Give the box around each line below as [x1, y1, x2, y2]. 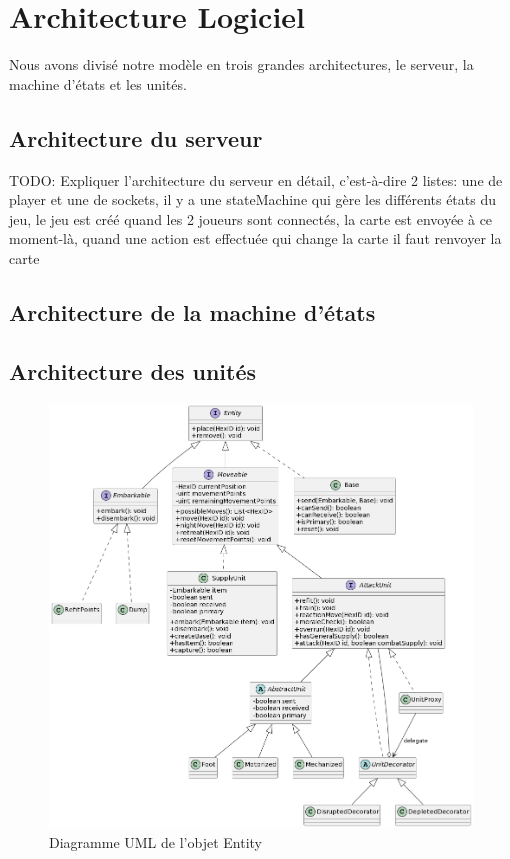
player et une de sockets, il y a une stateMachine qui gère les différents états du [9, 189, 497, 210]
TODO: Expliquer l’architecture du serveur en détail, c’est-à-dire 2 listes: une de [9, 169, 503, 190]
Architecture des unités [9, 355, 257, 386]
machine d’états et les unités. [9, 73, 187, 94]
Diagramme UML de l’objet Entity [49, 831, 262, 852]
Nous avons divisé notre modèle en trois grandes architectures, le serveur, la [9, 54, 474, 75]
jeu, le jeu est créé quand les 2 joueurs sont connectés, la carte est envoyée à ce [9, 208, 493, 229]
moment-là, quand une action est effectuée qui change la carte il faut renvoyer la [9, 228, 502, 249]
